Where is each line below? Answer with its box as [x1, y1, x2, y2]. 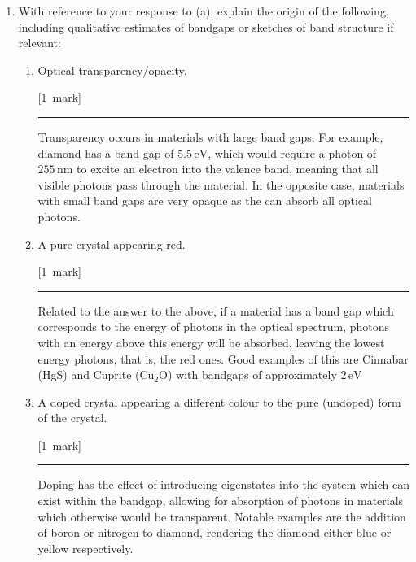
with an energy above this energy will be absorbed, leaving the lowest [37, 333, 385, 351]
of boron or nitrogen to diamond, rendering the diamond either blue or [37, 524, 392, 541]
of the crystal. [37, 409, 107, 426]
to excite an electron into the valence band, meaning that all [77, 160, 379, 177]
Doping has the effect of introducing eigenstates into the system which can [37, 476, 409, 493]
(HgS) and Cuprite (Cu [37, 366, 155, 383]
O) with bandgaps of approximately [159, 366, 337, 383]
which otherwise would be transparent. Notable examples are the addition [37, 508, 406, 525]
